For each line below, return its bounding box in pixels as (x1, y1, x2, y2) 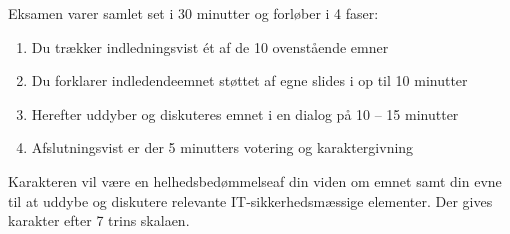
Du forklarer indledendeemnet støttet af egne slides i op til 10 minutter (31, 70, 468, 91)
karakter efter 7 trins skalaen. (8, 210, 190, 231)
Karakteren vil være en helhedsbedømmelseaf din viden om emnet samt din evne (8, 170, 502, 191)
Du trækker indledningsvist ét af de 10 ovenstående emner (31, 36, 389, 57)
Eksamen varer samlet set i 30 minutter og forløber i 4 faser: (8, 3, 379, 23)
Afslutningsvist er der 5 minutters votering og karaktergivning (31, 137, 414, 158)
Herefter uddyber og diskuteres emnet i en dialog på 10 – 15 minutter (31, 103, 459, 124)
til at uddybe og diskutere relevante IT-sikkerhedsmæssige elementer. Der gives (8, 190, 493, 211)
